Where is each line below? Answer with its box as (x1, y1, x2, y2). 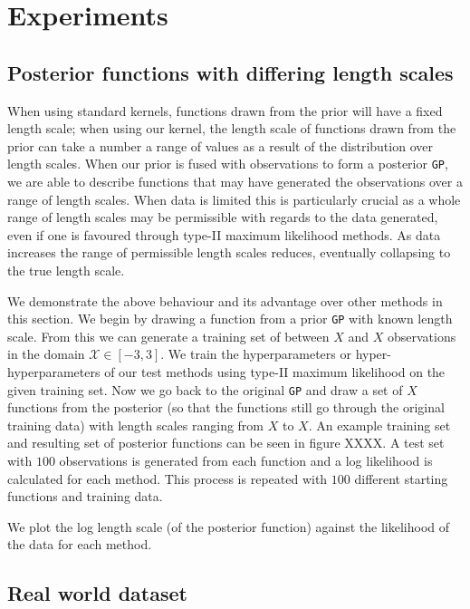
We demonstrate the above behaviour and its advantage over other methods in (7, 291, 443, 310)
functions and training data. (7, 487, 163, 506)
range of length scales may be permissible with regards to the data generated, (7, 208, 438, 227)
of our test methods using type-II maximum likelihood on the (104, 362, 446, 382)
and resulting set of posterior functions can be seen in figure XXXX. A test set (7, 433, 445, 452)
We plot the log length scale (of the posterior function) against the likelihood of (7, 517, 450, 536)
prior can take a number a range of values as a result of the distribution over (7, 136, 433, 155)
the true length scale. (7, 260, 125, 279)
